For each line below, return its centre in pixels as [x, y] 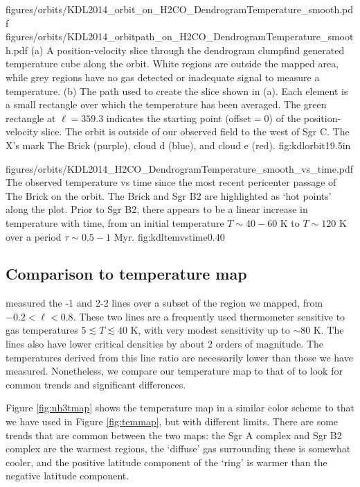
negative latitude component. [67, 476]
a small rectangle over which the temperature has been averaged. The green [166, 104]
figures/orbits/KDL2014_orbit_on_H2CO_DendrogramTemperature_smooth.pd [180, 9]
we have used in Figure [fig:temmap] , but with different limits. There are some [172, 421]
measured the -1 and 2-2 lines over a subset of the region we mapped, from [164, 303]
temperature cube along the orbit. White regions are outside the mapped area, [172, 63]
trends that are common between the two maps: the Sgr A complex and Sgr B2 [174, 435]
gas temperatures [42, 330]
